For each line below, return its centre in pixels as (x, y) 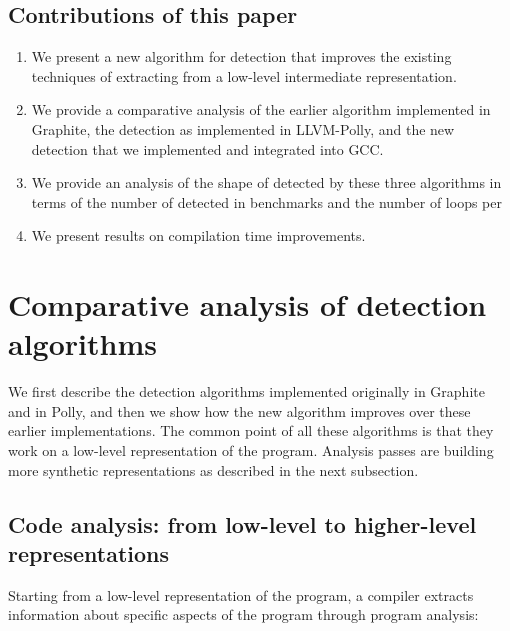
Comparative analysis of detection (247, 304)
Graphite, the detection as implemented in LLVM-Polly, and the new (243, 128)
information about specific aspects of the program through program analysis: (243, 614)
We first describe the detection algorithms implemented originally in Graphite (246, 391)
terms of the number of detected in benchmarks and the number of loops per (266, 201)
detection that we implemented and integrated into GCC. (207, 148)
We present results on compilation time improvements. (198, 235)
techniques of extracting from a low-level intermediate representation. (244, 75)
